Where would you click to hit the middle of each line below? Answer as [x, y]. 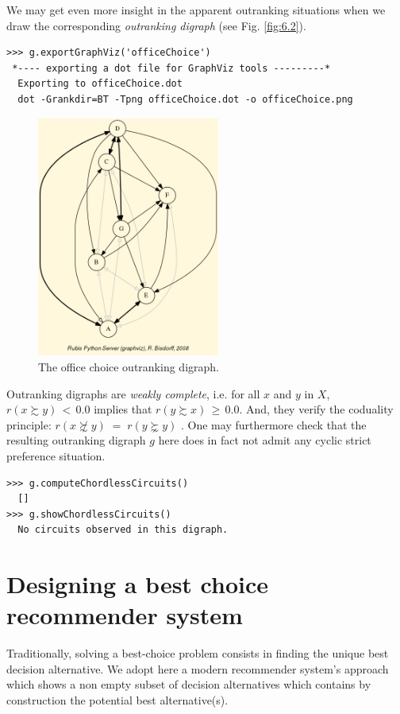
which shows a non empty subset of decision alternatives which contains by [189, 684]
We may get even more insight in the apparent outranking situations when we [196, 10]
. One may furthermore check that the [274, 424]
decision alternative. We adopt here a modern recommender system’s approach [198, 668]
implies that [123, 409]
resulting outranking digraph [76, 440]
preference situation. [56, 455]
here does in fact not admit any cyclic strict [265, 440]
